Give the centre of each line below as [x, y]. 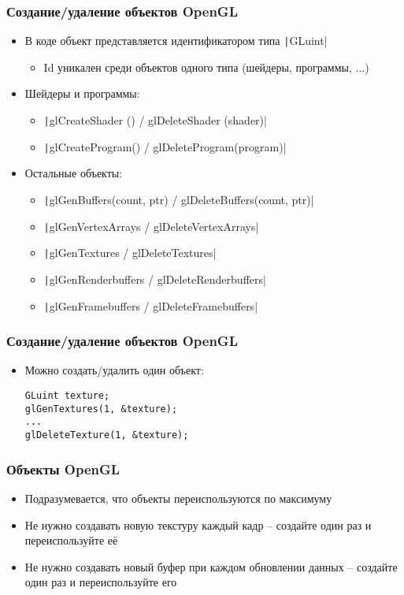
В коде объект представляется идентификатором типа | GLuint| [176, 41]
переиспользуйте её [71, 540]
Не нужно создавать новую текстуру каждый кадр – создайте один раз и [198, 524]
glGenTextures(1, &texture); [101, 409]
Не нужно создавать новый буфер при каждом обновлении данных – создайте [211, 566]
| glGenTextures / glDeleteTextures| [130, 253]
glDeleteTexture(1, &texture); [107, 435]
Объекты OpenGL [63, 469]
